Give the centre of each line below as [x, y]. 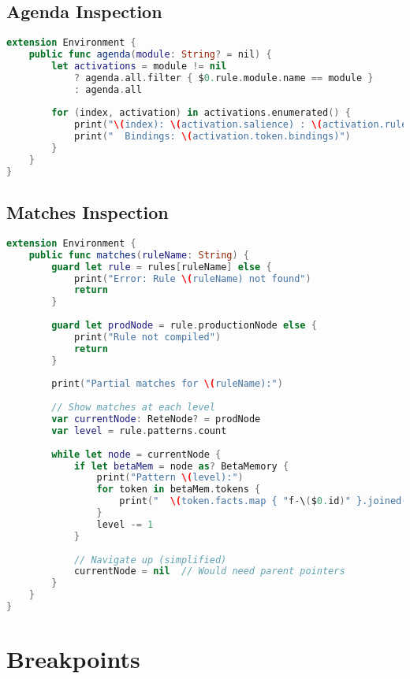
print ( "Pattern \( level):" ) [170, 478]
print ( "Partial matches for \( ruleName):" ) [167, 384]
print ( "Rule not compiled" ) [147, 337]
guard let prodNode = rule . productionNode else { [184, 326]
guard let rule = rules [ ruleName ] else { [162, 267]
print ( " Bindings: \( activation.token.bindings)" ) [212, 137]
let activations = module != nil [139, 66]
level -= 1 [125, 524]
